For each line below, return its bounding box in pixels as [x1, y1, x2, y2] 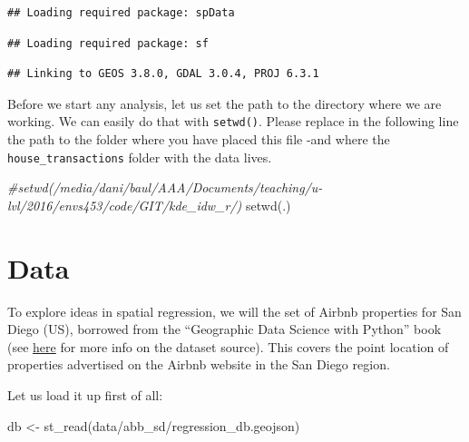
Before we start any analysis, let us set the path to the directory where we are [7, 93, 442, 113]
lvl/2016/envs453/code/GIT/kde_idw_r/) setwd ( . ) [7, 195, 291, 214]
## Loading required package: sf [7, 36, 209, 50]
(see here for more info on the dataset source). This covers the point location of [7, 337, 449, 356]
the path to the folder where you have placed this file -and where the [7, 130, 390, 149]
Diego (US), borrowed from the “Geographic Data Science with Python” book [7, 319, 442, 339]
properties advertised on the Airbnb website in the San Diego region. [7, 355, 390, 374]
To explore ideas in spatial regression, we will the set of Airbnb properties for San [7, 301, 462, 320]
